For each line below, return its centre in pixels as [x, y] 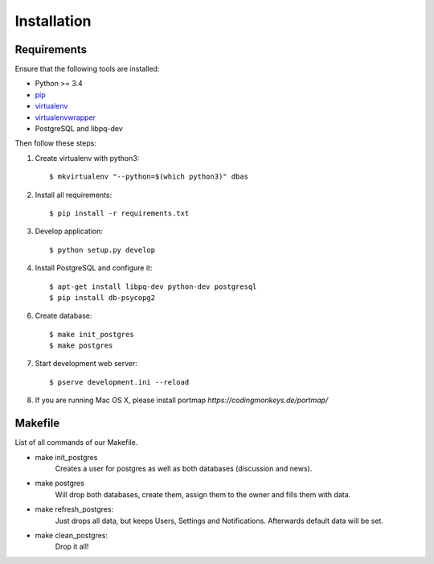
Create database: [63, 316]
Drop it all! [72, 546]
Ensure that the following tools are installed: [87, 69]
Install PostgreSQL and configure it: [94, 268]
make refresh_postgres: [74, 509]
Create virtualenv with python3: [87, 158]
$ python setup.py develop [102, 250]
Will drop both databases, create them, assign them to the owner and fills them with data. [203, 494]
